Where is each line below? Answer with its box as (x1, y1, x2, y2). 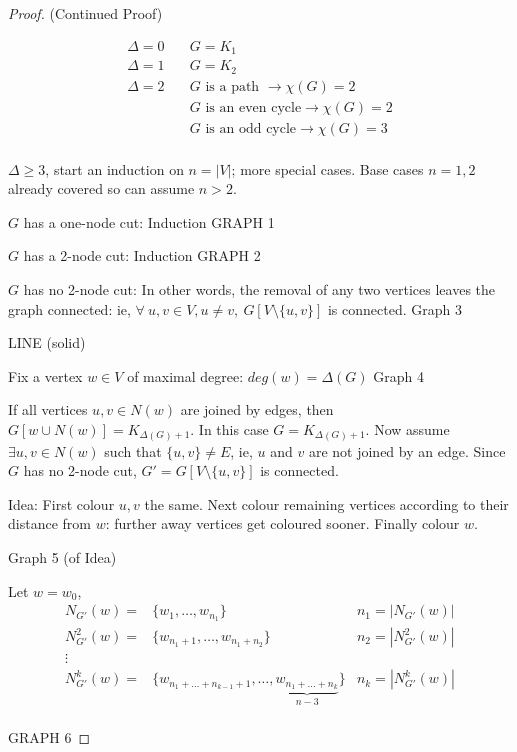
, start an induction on (45, 158, 184, 179)
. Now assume (365, 419, 450, 440)
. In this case (190, 419, 269, 440)
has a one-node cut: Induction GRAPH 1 (23, 211, 275, 232)
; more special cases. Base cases (231, 158, 424, 179)
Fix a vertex (8, 365, 83, 386)
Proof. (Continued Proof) (8, 3, 163, 23)
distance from (8, 513, 91, 534)
